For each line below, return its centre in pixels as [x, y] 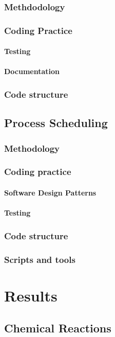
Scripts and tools [40, 259]
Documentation [32, 71]
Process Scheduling [56, 123]
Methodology [32, 148]
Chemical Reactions [58, 328]
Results [31, 295]
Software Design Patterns [50, 192]
